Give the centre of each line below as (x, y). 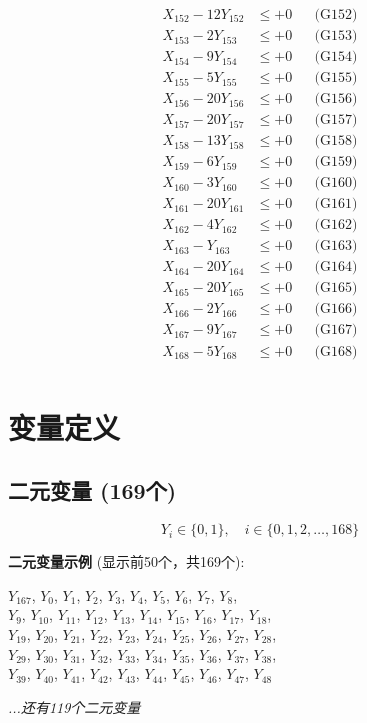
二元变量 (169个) (92, 490)
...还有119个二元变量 (74, 706)
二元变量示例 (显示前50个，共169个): (126, 561)
